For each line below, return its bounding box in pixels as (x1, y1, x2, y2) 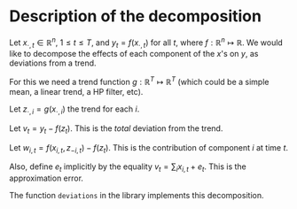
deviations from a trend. (9, 58, 97, 68)
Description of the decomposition (9, 6, 262, 27)
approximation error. (9, 173, 84, 183)
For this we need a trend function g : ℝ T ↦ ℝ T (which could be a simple (9, 75, 270, 88)
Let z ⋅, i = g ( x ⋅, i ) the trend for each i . (9, 104, 140, 116)
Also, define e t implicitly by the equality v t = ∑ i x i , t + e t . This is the (9, 161, 246, 174)
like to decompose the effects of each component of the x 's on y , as (9, 49, 259, 59)
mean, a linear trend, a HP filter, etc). (9, 87, 144, 97)
